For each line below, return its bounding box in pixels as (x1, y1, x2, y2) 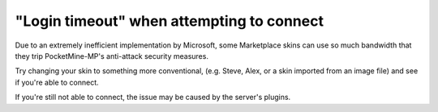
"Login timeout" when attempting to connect (15, 12, 324, 30)
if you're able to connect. (15, 77, 99, 87)
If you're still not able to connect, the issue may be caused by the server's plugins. (15, 93, 291, 102)
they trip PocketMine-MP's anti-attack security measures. (15, 51, 208, 60)
